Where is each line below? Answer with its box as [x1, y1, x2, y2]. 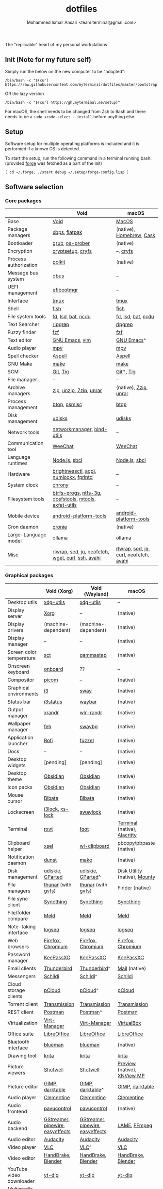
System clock [7, 482, 38, 488]
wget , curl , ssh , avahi [52, 554, 101, 561]
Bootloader [7, 240, 33, 247]
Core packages [5, 197, 42, 204]
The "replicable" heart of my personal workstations [5, 41, 108, 47]
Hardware [7, 471, 30, 478]
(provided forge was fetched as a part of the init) [5, 160, 102, 166]
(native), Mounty [117, 873, 156, 880]
